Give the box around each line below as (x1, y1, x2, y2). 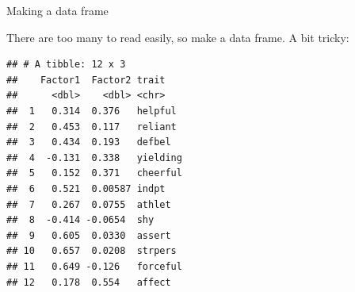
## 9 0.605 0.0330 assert (6, 229, 171, 241)
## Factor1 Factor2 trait (6, 74, 166, 86)
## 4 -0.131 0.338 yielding (6, 152, 182, 163)
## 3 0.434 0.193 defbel (6, 136, 171, 148)
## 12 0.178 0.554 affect (6, 276, 171, 288)
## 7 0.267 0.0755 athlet (6, 198, 171, 210)
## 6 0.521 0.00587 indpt (6, 182, 166, 194)
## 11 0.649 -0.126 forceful (6, 260, 182, 272)
